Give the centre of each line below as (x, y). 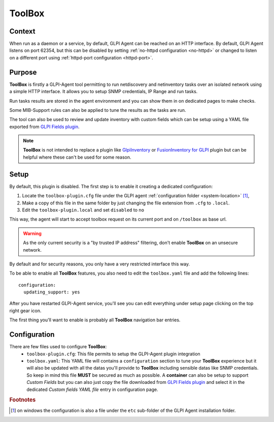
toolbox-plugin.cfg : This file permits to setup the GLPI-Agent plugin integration (113, 354)
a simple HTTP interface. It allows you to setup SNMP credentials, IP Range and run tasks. (104, 92)
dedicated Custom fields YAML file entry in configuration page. (92, 389)
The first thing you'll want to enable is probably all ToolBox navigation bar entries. (95, 320)
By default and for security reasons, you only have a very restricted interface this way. (100, 264)
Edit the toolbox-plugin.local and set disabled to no (83, 210)
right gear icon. (25, 311)
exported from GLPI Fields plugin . (44, 127)
